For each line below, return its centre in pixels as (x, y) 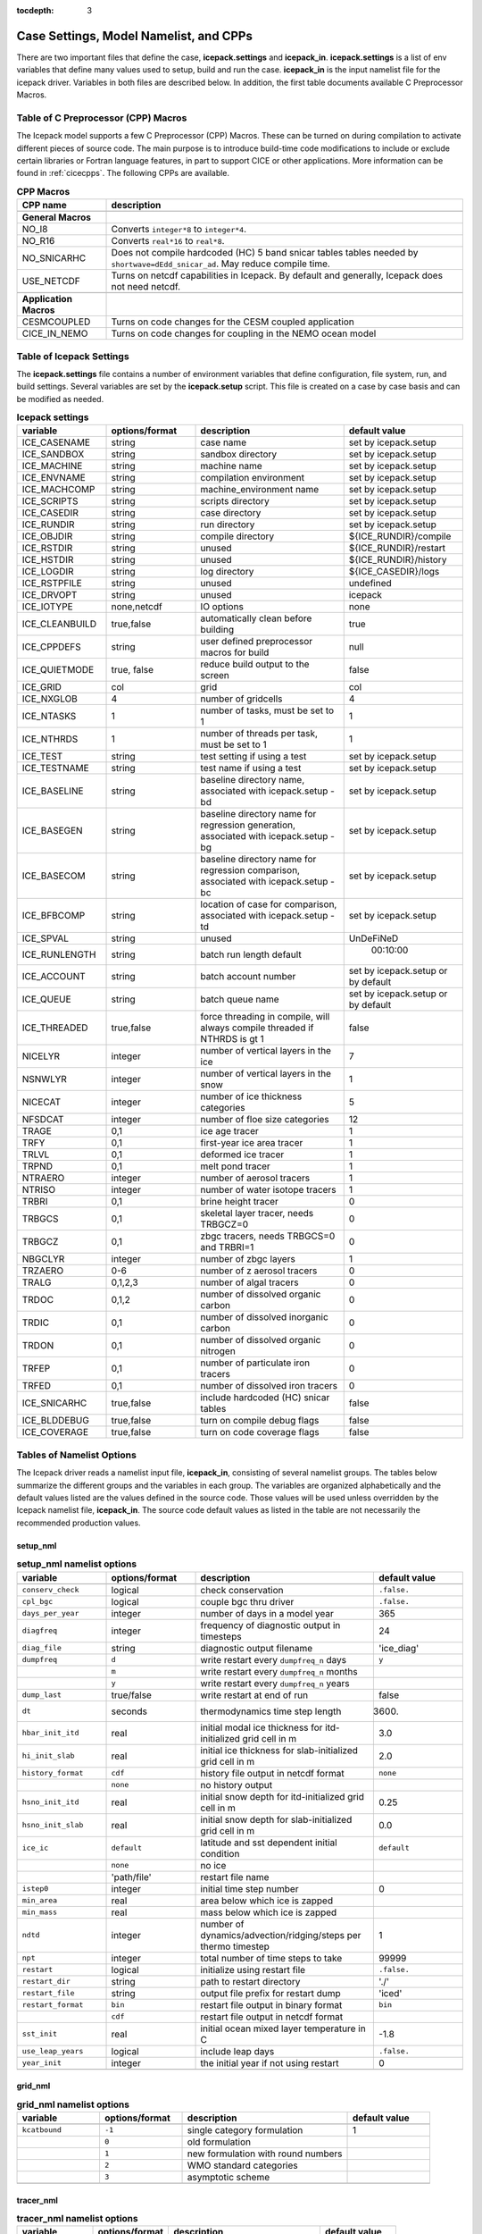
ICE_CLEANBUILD (59, 624)
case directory (231, 513)
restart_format (53, 2005)
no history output (236, 1785)
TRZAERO (43, 1271)
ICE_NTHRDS (50, 739)
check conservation (242, 1590)
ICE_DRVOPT (50, 595)
